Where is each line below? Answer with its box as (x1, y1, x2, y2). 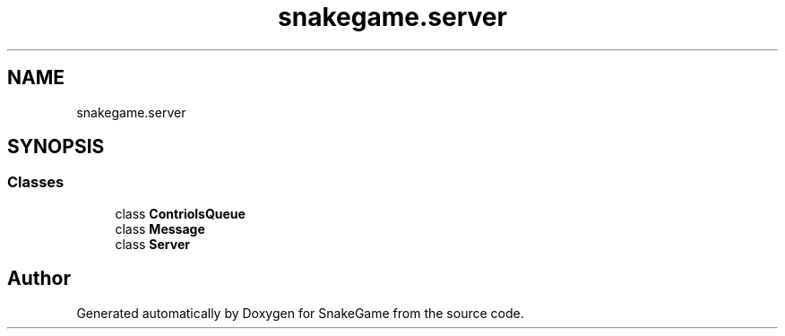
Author (7, 267, 71, 290)
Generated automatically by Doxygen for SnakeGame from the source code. (76, 305, 524, 321)
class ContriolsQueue (115, 205, 246, 221)
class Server (115, 236, 190, 252)
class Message (115, 220, 205, 237)
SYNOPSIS (7, 135, 105, 159)
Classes (7, 173, 65, 192)
